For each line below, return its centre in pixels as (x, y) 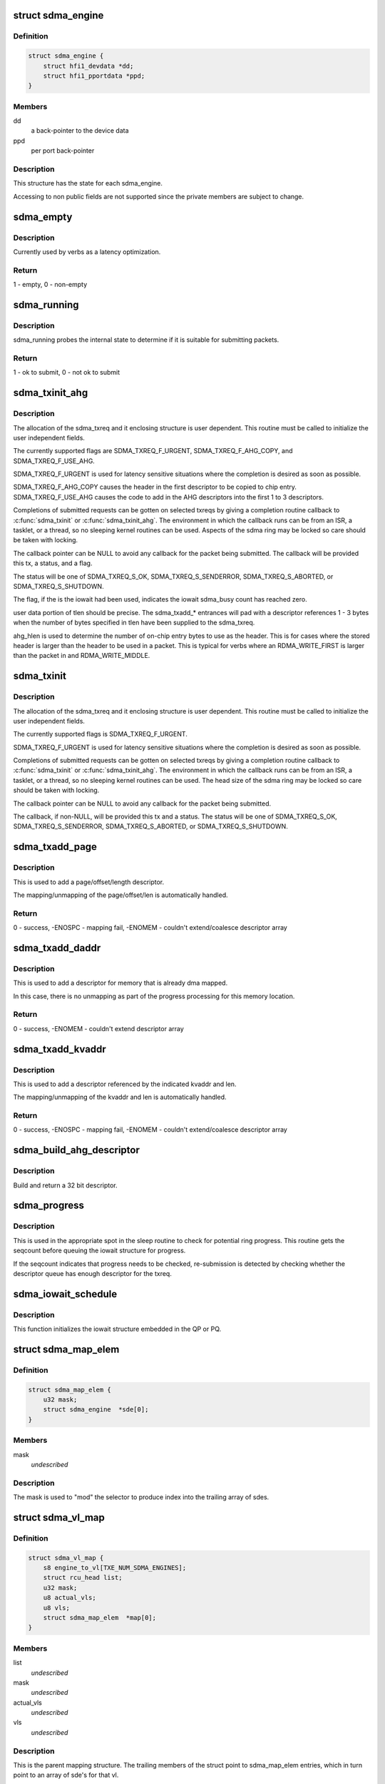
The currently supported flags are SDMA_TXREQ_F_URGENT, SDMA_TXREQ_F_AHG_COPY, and (153, 451)
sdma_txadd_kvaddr (60, 1049)
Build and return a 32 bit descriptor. (65, 1185)
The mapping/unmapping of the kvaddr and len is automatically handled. (120, 1097)
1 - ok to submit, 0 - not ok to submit (67, 372)
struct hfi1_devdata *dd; (88, 66)
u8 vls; (57, 1608)
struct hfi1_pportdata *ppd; (94, 76)
